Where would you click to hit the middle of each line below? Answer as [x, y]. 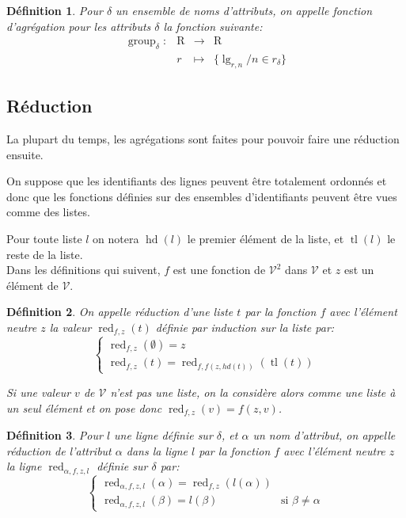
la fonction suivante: [213, 26]
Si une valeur [39, 392]
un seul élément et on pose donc [84, 408]
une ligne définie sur [163, 435]
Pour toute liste [44, 239]
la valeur [70, 327]
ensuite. [25, 154]
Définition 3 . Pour [55, 435]
